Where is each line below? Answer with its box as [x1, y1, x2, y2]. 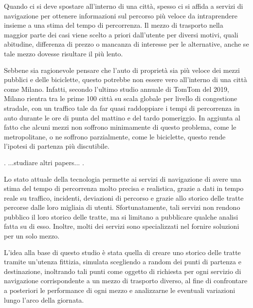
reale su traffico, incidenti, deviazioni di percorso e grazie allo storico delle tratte [4, 192, 244, 203]
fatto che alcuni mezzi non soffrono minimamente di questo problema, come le [4, 122, 236, 132]
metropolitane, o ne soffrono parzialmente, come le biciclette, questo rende [4, 131, 226, 141]
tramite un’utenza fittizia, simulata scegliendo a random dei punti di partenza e [4, 257, 241, 267]
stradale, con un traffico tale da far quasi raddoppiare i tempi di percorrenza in [4, 103, 240, 113]
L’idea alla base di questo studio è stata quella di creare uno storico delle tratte [4, 247, 241, 257]
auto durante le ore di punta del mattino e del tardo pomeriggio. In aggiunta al [4, 112, 240, 122]
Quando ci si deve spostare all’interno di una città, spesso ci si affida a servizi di [4, 1, 243, 11]
